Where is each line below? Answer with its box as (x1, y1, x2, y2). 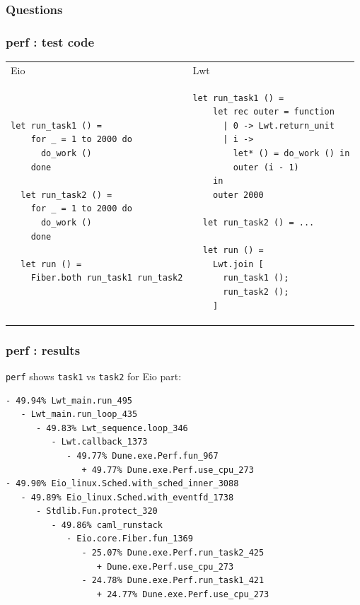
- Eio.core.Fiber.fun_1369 (66, 534, 193, 544)
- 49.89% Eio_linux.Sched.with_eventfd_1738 (21, 492, 234, 503)
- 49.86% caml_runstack (51, 519, 163, 530)
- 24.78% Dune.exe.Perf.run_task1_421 (81, 575, 265, 586)
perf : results (6, 341, 81, 358)
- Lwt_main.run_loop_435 (21, 409, 138, 420)
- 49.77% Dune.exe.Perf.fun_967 (66, 450, 219, 461)
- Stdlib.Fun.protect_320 (35, 506, 158, 517)
